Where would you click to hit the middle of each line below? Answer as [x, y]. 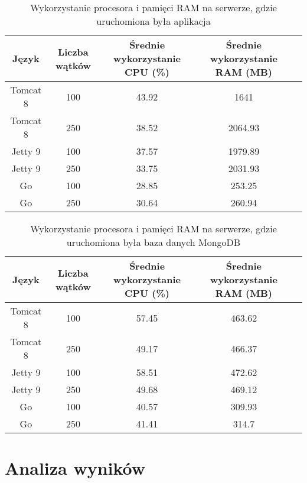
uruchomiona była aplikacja [153, 21]
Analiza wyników [75, 468]
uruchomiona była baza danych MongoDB [153, 242]
